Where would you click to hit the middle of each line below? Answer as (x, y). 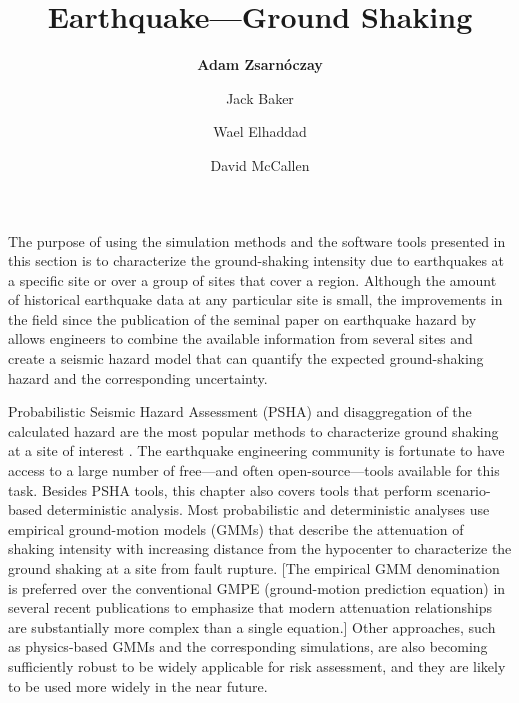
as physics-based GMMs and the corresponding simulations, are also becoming (248, 646)
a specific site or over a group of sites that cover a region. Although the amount (252, 279)
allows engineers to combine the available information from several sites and (240, 338)
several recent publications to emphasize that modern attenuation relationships (250, 607)
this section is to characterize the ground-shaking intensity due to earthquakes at (256, 260)
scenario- (463, 489)
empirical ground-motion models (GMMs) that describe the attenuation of (236, 528)
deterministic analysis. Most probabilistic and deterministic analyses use (268, 509)
